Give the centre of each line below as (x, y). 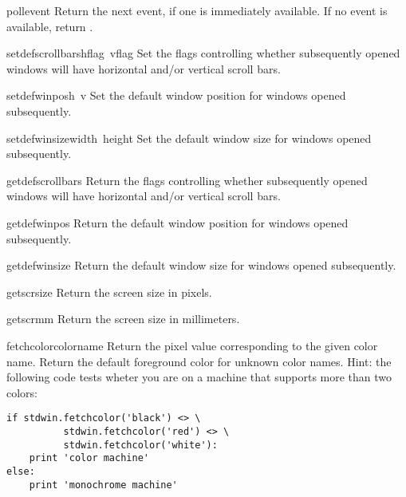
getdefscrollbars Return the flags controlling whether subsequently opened (187, 180)
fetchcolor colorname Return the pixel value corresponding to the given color (192, 345)
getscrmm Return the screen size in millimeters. (123, 319)
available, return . (50, 26)
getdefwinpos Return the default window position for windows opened (177, 222)
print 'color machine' (89, 458)
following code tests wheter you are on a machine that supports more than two (199, 377)
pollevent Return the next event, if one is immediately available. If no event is (197, 10)
